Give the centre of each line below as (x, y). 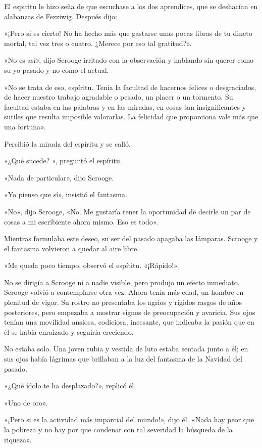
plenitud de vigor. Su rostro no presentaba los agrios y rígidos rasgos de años (123, 302)
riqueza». (18, 439)
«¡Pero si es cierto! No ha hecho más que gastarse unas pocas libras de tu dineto (128, 33)
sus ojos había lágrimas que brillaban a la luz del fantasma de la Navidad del (123, 359)
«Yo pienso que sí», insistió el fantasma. (66, 194)
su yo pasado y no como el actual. (57, 70)
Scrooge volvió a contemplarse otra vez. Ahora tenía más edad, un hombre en (124, 292)
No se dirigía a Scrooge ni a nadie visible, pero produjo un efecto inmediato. (122, 282)
